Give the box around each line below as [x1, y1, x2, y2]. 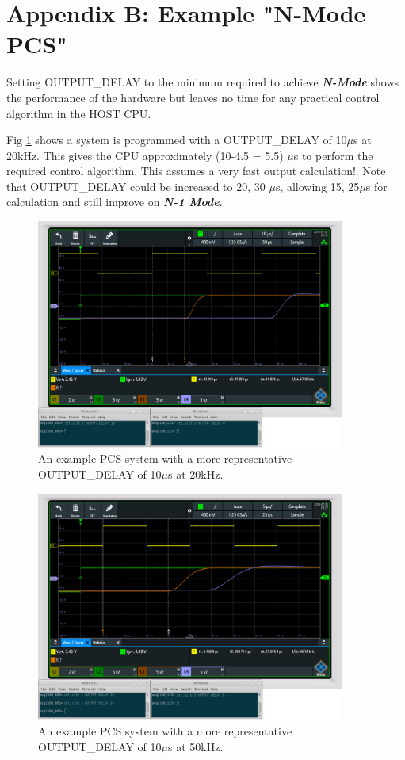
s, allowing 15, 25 [275, 178, 360, 194]
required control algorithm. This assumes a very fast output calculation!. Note [6, 162, 386, 179]
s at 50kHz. [168, 738, 224, 754]
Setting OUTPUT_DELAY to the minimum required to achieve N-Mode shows [6, 74, 399, 90]
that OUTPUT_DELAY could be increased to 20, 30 [6, 178, 266, 194]
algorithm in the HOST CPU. [6, 105, 151, 121]
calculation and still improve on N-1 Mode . [6, 193, 223, 210]
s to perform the [293, 147, 373, 163]
